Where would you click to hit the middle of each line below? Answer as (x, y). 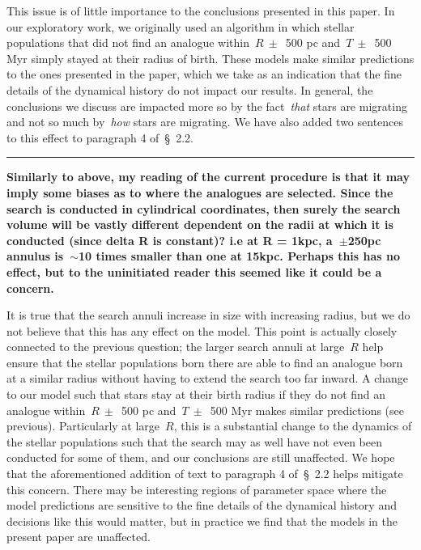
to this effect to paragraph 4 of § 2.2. (100, 137)
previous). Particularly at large (83, 426)
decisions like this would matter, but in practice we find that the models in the (202, 520)
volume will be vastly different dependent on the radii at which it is (200, 224)
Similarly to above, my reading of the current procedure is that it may (208, 177)
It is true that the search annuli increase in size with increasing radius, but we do (208, 315)
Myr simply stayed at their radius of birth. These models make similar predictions (210, 58)
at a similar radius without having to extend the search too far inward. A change (207, 378)
